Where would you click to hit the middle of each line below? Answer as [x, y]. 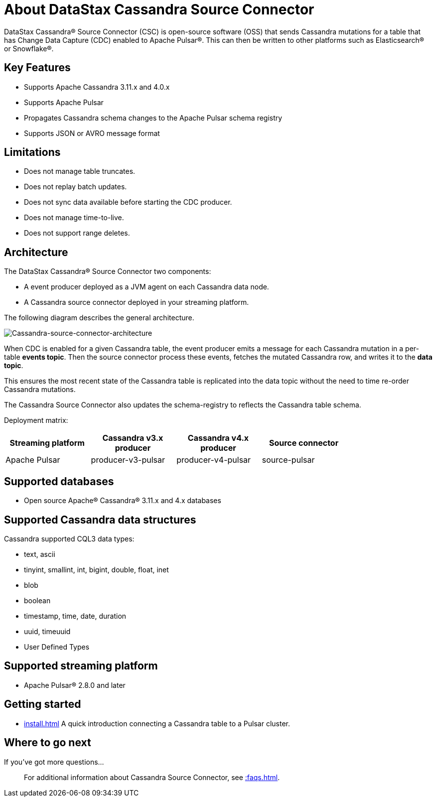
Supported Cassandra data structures [100, 520]
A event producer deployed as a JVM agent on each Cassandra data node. [146, 287]
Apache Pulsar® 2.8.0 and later [75, 685]
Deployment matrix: [36, 420]
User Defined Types [57, 647]
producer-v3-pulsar [128, 460]
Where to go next [48, 743]
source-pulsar [288, 460]
